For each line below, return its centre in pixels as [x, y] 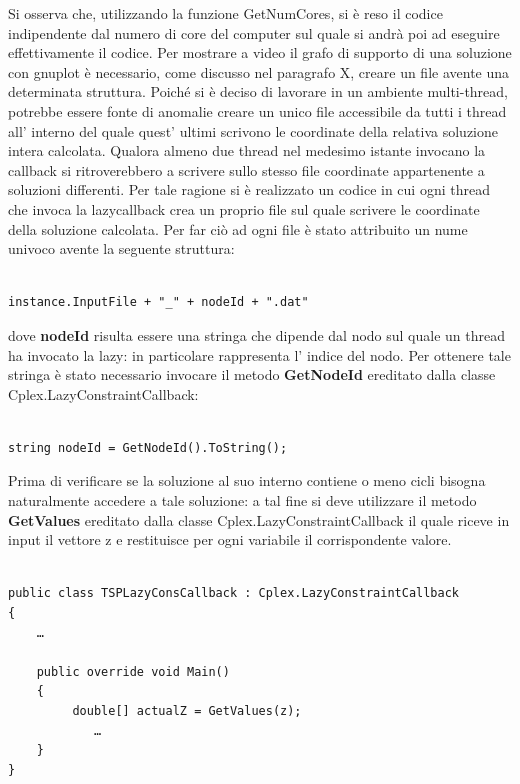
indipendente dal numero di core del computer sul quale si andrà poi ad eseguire [254, 32]
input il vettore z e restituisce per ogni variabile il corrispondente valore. [230, 539]
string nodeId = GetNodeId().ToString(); [148, 447]
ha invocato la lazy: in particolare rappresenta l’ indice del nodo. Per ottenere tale [259, 354]
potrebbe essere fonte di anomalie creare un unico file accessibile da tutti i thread [257, 110]
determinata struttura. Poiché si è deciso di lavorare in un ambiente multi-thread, [258, 91]
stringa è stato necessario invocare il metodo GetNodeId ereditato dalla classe [252, 374]
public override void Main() [133, 671]
